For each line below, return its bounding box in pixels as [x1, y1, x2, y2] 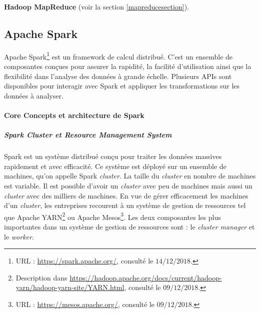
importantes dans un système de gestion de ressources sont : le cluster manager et [4, 221, 255, 231]
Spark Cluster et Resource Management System [4, 129, 172, 140]
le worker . [4, 231, 34, 241]
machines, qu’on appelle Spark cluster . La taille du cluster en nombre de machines [4, 170, 256, 181]
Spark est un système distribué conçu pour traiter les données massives [4, 151, 222, 161]
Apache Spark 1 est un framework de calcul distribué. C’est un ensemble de [4, 49, 233, 61]
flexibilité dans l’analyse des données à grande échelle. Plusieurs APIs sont [4, 70, 232, 81]
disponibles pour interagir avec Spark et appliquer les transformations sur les [4, 80, 240, 91]
